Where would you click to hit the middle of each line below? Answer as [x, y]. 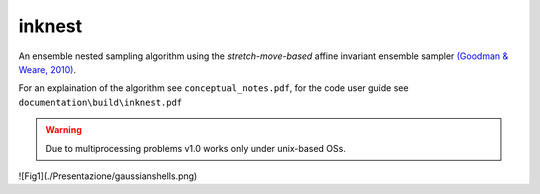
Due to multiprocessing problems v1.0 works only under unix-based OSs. [196, 148]
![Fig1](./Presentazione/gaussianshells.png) [108, 176]
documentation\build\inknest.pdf [100, 102]
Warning [63, 130]
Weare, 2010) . [47, 69]
